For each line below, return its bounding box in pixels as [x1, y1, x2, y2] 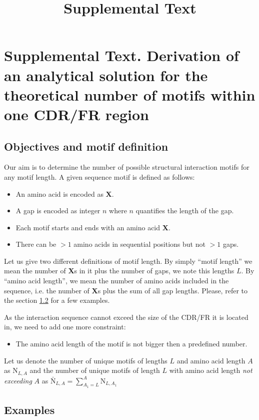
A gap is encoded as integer [15, 205, 100, 216]
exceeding [4, 375, 32, 385]
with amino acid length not [169, 365, 252, 375]
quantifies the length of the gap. [135, 205, 234, 216]
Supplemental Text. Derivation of [4, 45, 239, 66]
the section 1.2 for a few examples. [4, 295, 110, 305]
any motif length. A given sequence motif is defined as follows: [4, 171, 195, 182]
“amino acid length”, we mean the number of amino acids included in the [4, 275, 229, 286]
